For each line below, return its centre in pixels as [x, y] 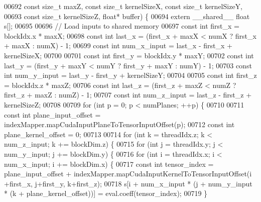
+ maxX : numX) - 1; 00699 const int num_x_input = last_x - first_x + [118, 45]
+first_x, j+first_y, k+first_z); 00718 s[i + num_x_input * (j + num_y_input [128, 183]
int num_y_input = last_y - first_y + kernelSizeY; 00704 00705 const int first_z [130, 75]
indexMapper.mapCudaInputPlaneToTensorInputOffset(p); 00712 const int [119, 124]
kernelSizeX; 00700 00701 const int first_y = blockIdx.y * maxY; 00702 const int [129, 55]
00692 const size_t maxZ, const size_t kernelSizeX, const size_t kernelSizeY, [123, 6]
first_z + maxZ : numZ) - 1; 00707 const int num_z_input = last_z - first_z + [128, 95]
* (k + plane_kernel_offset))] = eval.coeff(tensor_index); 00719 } [106, 193]
